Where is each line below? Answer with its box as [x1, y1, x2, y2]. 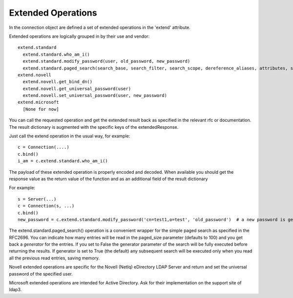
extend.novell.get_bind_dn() [22, 79, 93, 85]
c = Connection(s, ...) [18, 203, 75, 209]
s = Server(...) [18, 196, 57, 202]
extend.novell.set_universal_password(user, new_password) [22, 93, 167, 98]
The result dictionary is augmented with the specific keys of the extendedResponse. [9, 124, 179, 130]
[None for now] [22, 106, 59, 112]
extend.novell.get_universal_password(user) [22, 86, 131, 92]
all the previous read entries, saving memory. [9, 255, 100, 261]
